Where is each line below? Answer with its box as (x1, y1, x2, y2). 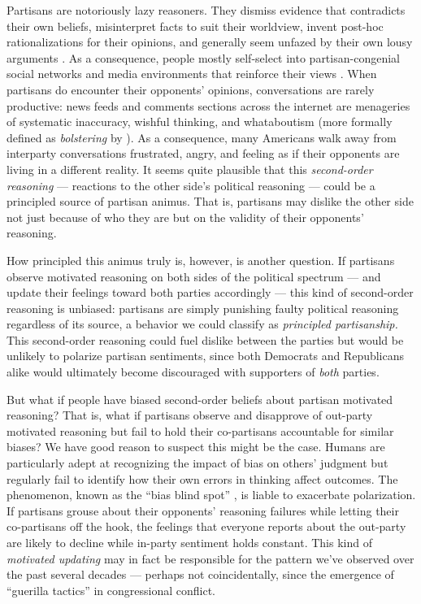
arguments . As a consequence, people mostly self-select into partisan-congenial (7, 49, 400, 66)
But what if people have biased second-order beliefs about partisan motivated (7, 390, 393, 407)
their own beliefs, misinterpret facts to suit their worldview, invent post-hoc (7, 17, 384, 34)
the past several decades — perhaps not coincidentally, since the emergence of (7, 566, 394, 583)
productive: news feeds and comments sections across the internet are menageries (7, 97, 410, 114)
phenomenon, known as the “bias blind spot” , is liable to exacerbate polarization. (7, 486, 416, 503)
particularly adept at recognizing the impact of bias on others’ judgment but (7, 454, 388, 471)
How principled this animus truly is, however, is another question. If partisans (7, 251, 395, 268)
